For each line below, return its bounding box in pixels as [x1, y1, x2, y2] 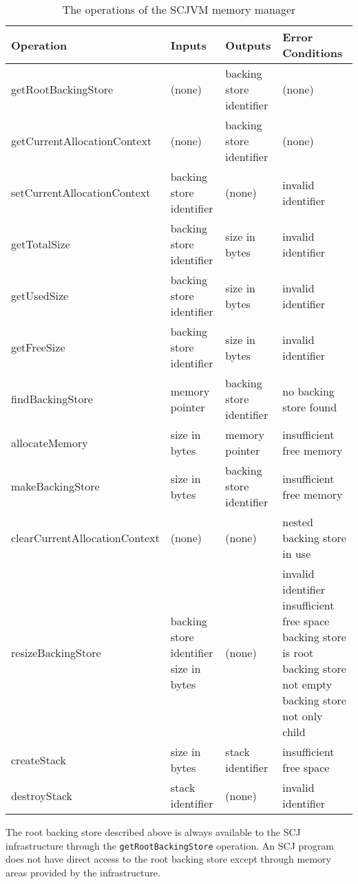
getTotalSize [11, 236, 70, 252]
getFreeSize [11, 339, 65, 355]
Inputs [170, 36, 207, 53]
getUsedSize [11, 288, 69, 303]
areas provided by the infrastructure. [6, 865, 160, 879]
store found [282, 398, 337, 415]
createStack [11, 751, 67, 768]
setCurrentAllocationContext [11, 184, 151, 200]
